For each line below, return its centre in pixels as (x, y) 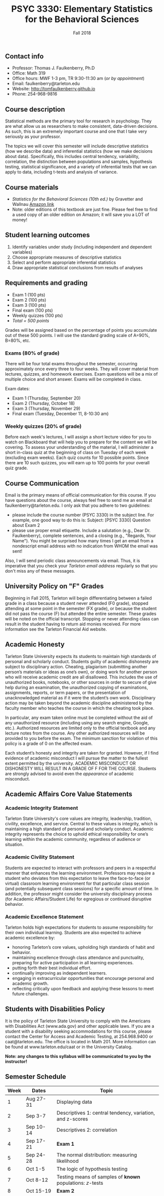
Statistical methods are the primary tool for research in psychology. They (78, 121)
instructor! (16, 1061)
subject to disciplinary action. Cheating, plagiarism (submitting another (76, 666)
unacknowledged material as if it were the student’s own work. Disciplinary (80, 698)
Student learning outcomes (48, 235)
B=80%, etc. (18, 340)
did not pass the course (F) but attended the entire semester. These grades (81, 614)
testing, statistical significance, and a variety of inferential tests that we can (81, 167)
